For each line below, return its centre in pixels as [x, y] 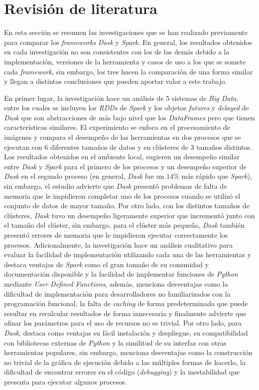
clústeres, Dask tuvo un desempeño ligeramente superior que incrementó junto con [129, 215]
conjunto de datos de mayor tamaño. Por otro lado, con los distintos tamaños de [127, 205]
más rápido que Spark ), [217, 176]
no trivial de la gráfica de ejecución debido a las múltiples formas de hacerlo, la [125, 362]
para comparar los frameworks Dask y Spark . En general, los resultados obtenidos [128, 42]
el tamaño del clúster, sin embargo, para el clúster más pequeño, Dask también [124, 225]
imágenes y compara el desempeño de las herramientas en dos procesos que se [123, 137]
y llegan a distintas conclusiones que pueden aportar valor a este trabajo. [116, 81]
